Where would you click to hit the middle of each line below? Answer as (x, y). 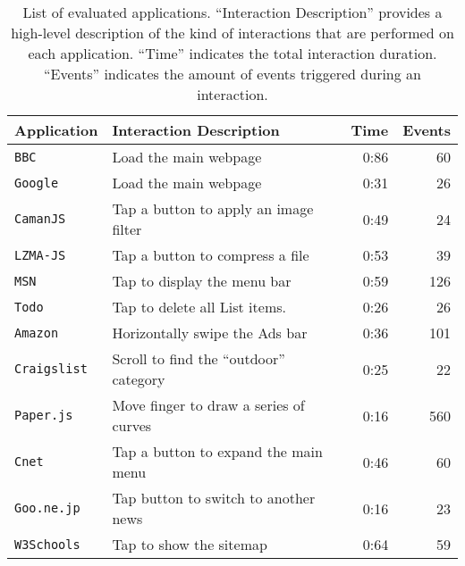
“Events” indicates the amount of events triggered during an (232, 74)
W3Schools (47, 544)
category (139, 379)
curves (132, 425)
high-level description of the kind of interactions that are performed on (232, 33)
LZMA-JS (40, 255)
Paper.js (44, 415)
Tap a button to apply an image (213, 208)
